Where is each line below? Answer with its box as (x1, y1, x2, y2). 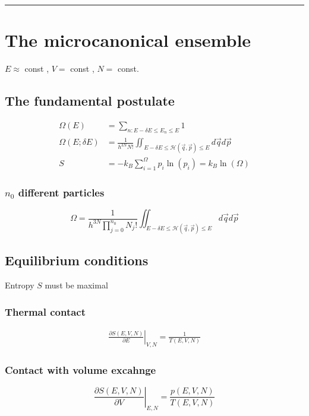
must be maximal (45, 279, 108, 291)
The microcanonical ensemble (5, 28, 251, 52)
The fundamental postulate (5, 91, 175, 110)
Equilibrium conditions (5, 251, 149, 269)
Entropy (5, 279, 34, 291)
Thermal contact (5, 304, 86, 319)
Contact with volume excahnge (5, 362, 156, 377)
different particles (18, 185, 105, 199)
